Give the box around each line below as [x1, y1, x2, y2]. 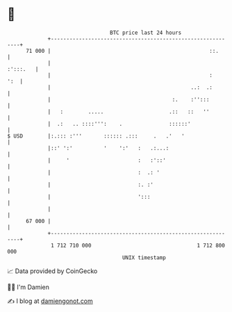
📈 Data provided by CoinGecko [7, 267, 98, 275]
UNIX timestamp [122, 254, 167, 261]
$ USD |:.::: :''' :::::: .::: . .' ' [7, 132, 185, 140]
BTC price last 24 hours [110, 29, 182, 36]
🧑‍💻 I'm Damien [7, 283, 50, 291]
